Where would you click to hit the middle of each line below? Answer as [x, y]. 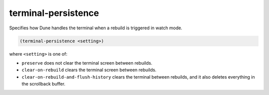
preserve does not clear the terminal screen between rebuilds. [87, 63]
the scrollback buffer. [44, 84]
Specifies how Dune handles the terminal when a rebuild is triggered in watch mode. [96, 28]
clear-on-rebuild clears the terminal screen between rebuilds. [89, 70]
